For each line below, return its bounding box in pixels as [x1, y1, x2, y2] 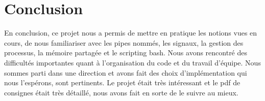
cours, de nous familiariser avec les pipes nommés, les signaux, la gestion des [4, 37, 244, 48]
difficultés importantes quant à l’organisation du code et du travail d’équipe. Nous [4, 57, 261, 68]
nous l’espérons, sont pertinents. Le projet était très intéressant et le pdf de [4, 77, 240, 88]
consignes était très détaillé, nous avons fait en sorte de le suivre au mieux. [4, 87, 238, 97]
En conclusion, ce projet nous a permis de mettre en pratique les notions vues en [4, 27, 257, 38]
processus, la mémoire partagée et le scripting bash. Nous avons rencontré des [4, 47, 248, 58]
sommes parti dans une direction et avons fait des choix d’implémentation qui [4, 67, 247, 78]
